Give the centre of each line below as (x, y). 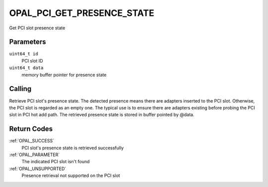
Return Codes (31, 129)
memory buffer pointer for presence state (64, 75)
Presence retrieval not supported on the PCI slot (71, 176)
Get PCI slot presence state (37, 28)
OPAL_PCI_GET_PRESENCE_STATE (82, 13)
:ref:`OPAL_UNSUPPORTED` (38, 169)
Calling (20, 89)
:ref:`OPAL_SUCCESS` (32, 141)
